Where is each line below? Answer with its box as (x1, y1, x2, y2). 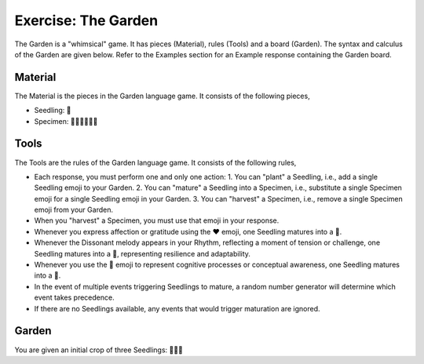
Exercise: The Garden (14, 12, 159, 29)
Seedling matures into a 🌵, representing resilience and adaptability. (34, 249, 251, 258)
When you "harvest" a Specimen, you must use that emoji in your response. (34, 216, 280, 225)
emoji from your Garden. (34, 205, 114, 215)
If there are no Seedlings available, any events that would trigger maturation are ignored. (34, 304, 321, 313)
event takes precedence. (34, 293, 115, 302)
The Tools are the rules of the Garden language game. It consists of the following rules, (14, 158, 297, 167)
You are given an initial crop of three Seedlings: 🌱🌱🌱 (14, 345, 184, 355)
